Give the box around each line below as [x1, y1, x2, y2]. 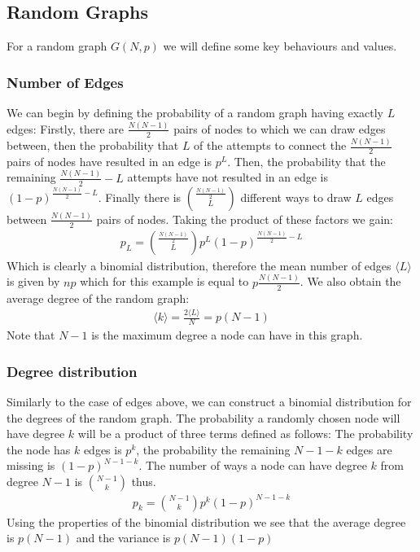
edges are [346, 440, 392, 458]
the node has [7, 440, 71, 458]
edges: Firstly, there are [7, 120, 124, 137]
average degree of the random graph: [7, 289, 190, 306]
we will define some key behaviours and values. [163, 37, 397, 55]
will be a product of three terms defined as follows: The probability [77, 425, 413, 442]
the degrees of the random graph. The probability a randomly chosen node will [7, 409, 400, 426]
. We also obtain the [300, 273, 401, 290]
